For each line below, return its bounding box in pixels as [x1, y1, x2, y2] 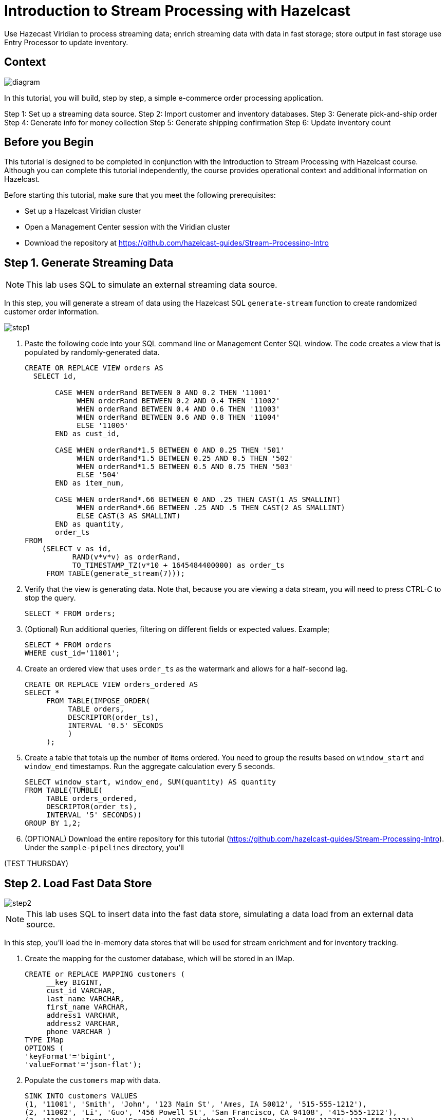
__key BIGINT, [46, 978, 103, 987]
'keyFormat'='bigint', [25, 1052, 116, 1061]
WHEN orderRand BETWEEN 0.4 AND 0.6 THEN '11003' [77, 405, 281, 414]
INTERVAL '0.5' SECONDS [68, 721, 163, 730]
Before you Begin [4, 136, 94, 149]
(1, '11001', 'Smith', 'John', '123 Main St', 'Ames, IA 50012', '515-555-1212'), [25, 1100, 367, 1109]
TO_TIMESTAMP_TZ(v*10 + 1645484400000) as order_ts [72, 561, 285, 570]
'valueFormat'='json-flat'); [25, 1060, 142, 1069]
